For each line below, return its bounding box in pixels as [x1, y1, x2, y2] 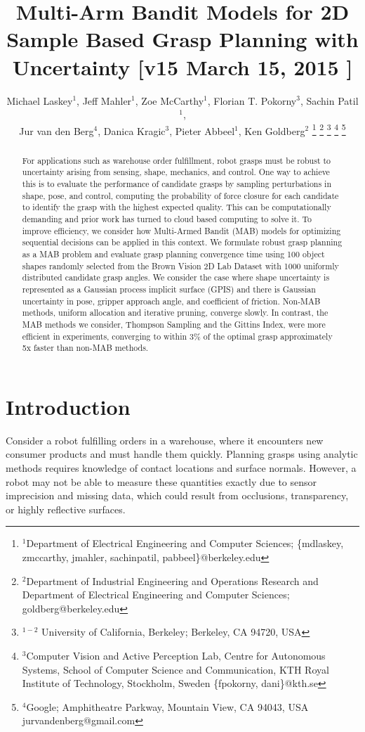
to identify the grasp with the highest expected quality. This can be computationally [22, 201, 331, 213]
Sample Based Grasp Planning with [6, 25, 359, 53]
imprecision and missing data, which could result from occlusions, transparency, [6, 488, 349, 503]
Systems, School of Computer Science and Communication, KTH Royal [22, 662, 329, 676]
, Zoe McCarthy [135, 93, 204, 108]
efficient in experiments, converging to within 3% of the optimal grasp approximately [22, 330, 333, 342]
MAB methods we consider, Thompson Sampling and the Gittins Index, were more [22, 318, 326, 330]
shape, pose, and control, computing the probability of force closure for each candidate [22, 189, 339, 201]
